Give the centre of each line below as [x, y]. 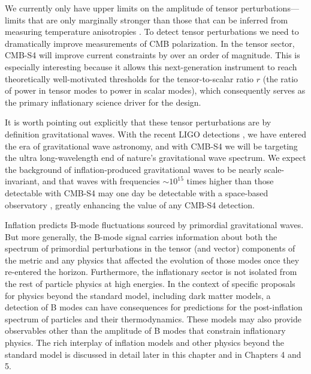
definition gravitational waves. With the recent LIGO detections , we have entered [155, 134]
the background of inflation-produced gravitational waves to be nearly [133, 169]
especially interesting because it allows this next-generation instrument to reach [151, 66]
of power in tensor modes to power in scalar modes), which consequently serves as [155, 90]
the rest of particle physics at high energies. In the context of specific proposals [150, 284]
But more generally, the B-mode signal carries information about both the [141, 236]
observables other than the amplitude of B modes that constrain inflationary [145, 330]
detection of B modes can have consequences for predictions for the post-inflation [154, 307]
